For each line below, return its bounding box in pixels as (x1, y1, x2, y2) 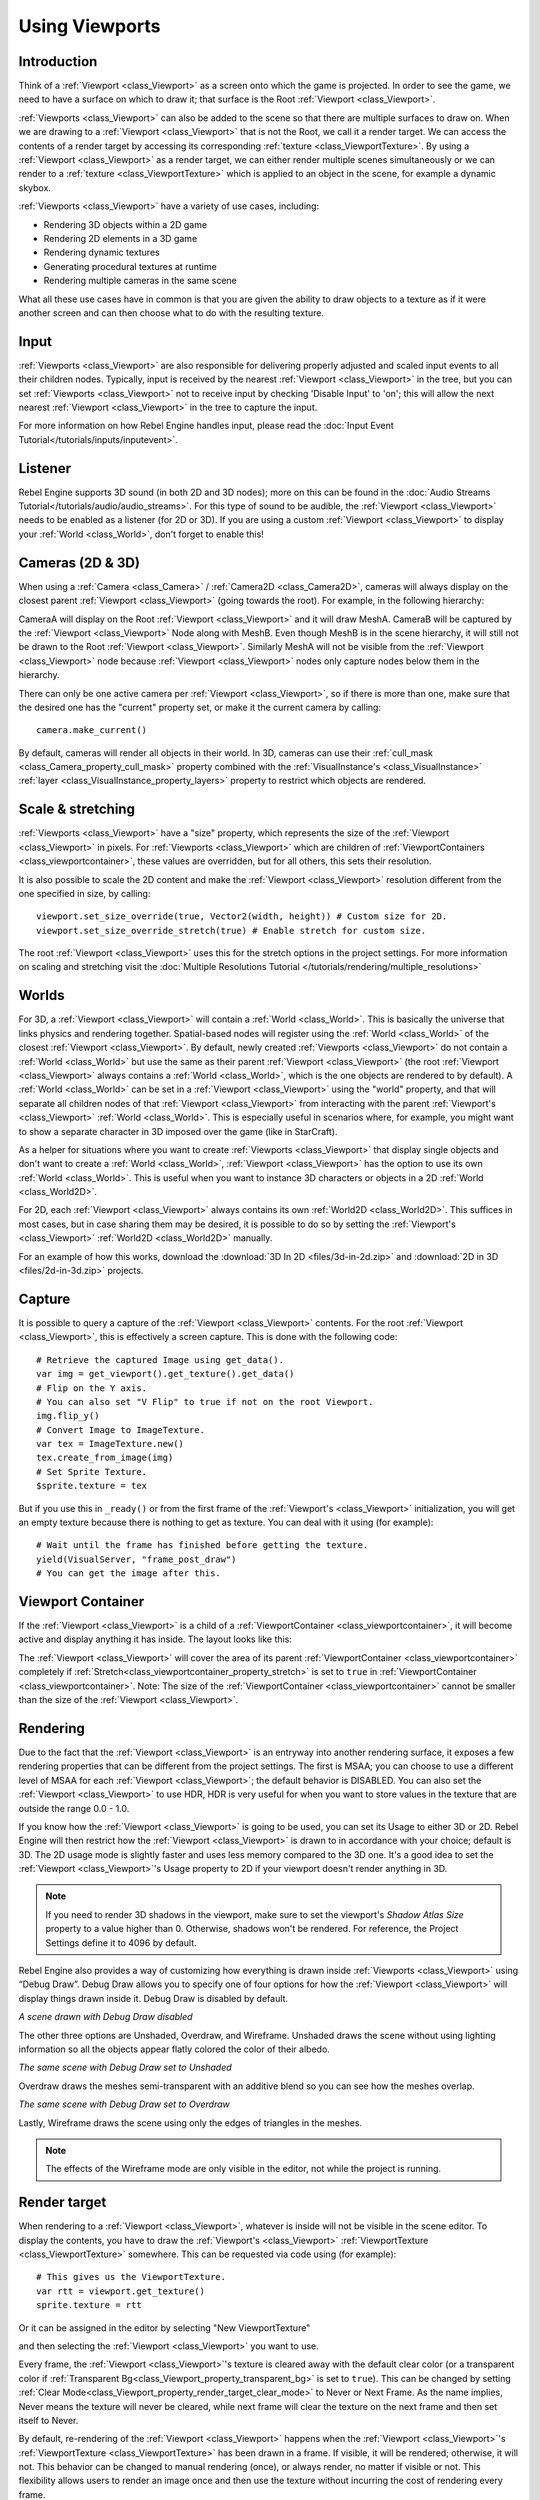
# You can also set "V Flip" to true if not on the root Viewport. (36, 1396, 374, 1407)
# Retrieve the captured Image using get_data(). (36, 1354, 285, 1365)
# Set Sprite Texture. (36, 1466, 148, 1477)
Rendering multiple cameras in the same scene (43, 275, 237, 287)
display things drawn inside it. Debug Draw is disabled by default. (18, 1992, 289, 2004)
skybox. (18, 181, 52, 194)
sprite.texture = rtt (36, 2300, 142, 2311)
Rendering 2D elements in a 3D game (43, 232, 198, 244)
